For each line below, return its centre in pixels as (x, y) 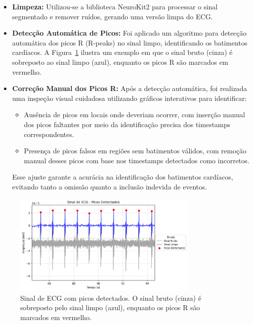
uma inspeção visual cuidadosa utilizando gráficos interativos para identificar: (129, 98)
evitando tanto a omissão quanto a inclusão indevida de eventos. (109, 186)
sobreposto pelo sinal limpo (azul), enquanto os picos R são (110, 307)
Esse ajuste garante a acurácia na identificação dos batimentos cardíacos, (123, 177)
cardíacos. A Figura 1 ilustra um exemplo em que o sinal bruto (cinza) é (122, 52)
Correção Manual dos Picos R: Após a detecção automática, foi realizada (129, 88)
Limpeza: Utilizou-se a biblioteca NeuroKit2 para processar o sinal (115, 6)
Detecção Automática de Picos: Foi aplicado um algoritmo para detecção (129, 33)
